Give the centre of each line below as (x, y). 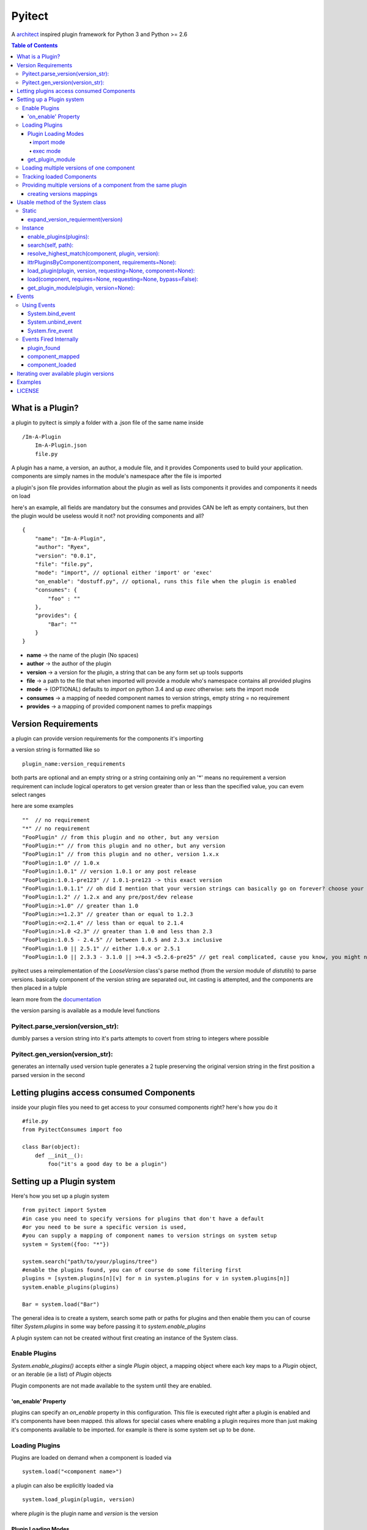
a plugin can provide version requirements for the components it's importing (107, 739)
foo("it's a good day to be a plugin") (108, 1164)
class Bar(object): (51, 1147)
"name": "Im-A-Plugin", (70, 538)
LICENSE (28, 390)
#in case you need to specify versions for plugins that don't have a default (143, 1218)
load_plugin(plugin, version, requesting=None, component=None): (111, 271)
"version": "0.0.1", (65, 556)
